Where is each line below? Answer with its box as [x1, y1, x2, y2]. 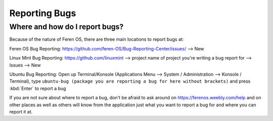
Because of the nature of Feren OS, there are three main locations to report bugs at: [9, 36, 184, 42]
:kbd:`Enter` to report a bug [9, 85, 66, 91]
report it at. [9, 108, 33, 114]
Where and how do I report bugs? [9, 22, 124, 31]
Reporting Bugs [9, 8, 76, 19]
